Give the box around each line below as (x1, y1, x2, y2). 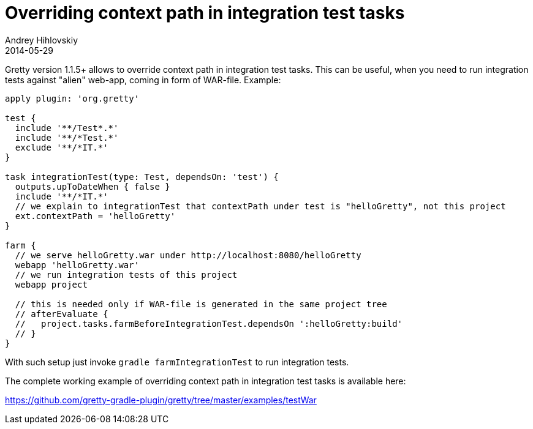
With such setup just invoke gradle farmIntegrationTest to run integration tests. (5, 356, 349, 367)
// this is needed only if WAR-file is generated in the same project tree (15, 299, 387, 309)
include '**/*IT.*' (15, 191, 108, 201)
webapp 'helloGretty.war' (15, 259, 140, 270)
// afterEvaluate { (15, 308, 108, 319)
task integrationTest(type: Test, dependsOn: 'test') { (5, 171, 279, 182)
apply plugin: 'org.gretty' (5, 93, 140, 103)
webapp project (15, 279, 88, 289)
